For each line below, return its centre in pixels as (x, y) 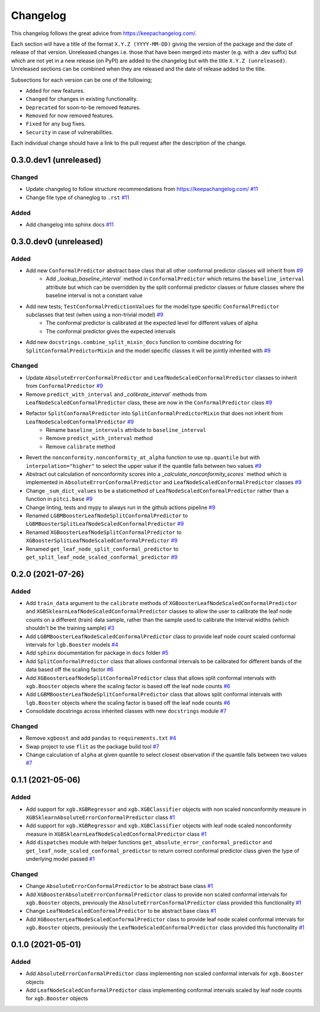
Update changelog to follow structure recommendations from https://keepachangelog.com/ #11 (142, 189)
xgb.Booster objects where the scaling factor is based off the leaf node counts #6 (128, 686)
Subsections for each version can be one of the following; (81, 79)
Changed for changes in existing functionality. (82, 99)
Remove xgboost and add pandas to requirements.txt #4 (101, 738)
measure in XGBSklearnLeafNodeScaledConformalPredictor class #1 (116, 834)
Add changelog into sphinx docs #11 (70, 224)
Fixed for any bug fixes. (56, 124)
